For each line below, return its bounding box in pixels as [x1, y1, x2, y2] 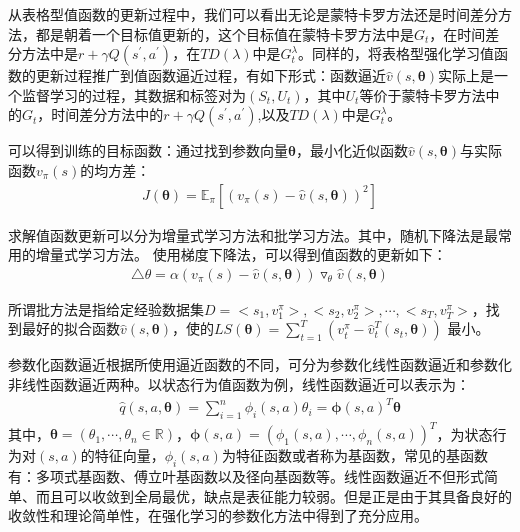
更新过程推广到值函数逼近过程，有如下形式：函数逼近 [35, 65, 386, 86]
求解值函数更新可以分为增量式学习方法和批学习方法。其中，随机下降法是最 [8, 224, 498, 245]
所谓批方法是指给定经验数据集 [8, 298, 204, 319]
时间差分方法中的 [51, 104, 164, 125]
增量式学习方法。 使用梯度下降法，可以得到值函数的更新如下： [35, 244, 447, 265]
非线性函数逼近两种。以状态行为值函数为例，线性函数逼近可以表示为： [8, 374, 470, 394]
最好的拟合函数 [21, 318, 120, 339]
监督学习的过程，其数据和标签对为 [21, 84, 246, 105]
